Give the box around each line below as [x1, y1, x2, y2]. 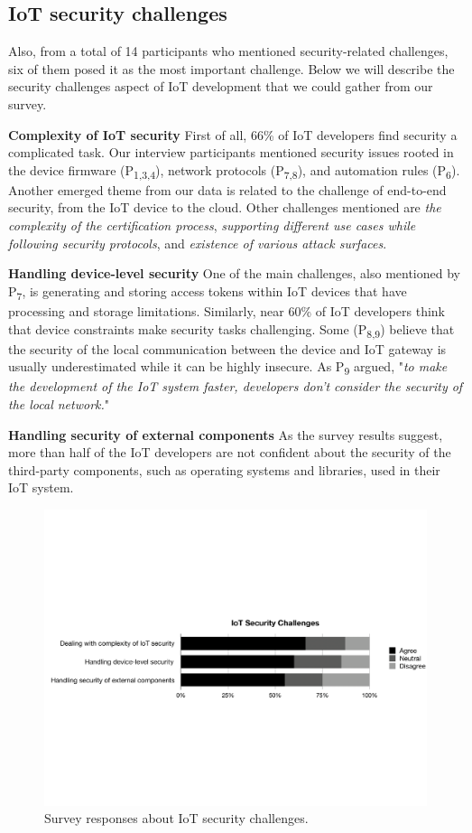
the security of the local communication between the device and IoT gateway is [8, 339, 447, 358]
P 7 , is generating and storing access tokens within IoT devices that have [8, 281, 407, 303]
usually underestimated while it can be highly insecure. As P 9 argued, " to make [8, 357, 448, 379]
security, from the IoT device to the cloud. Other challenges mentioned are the [8, 198, 441, 217]
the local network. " [8, 395, 110, 414]
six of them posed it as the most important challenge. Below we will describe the [8, 59, 455, 78]
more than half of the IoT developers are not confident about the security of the [8, 443, 451, 462]
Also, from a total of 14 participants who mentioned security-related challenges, [8, 42, 449, 61]
